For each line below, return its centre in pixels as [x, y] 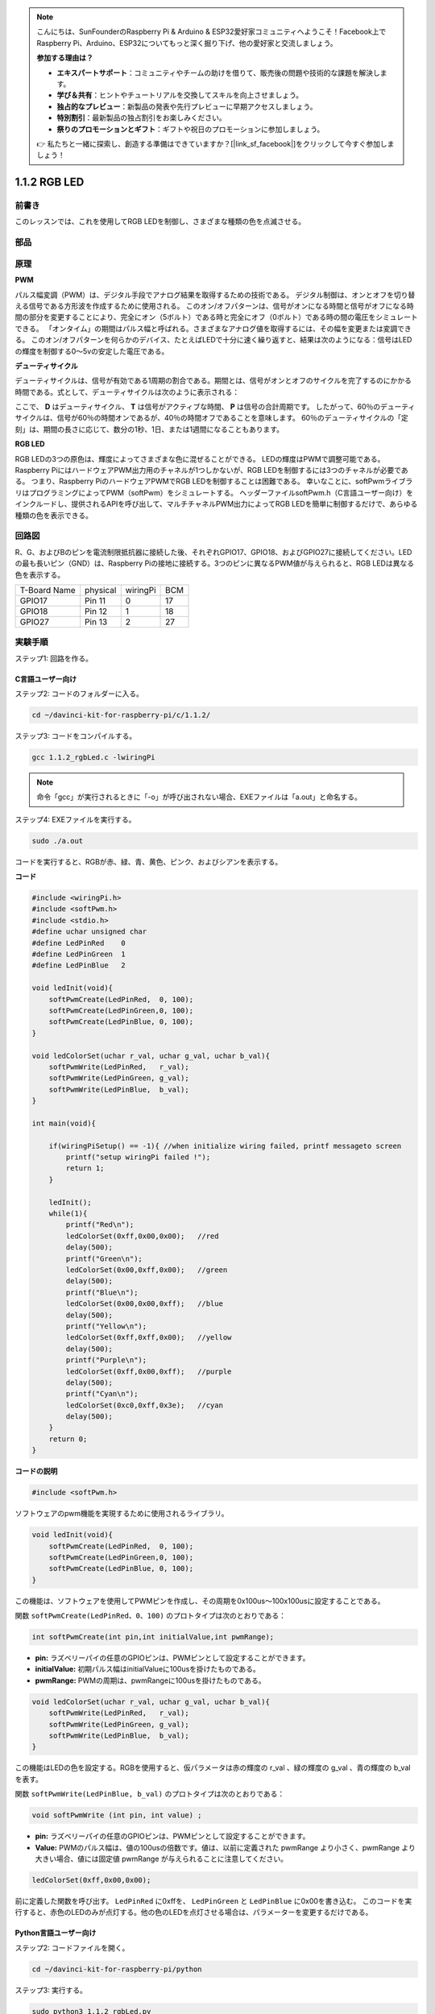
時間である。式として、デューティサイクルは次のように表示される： [127, 392]
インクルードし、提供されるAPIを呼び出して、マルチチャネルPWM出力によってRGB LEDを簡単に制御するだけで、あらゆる [216, 504]
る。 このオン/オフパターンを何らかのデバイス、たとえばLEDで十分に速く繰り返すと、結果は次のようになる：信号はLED [213, 340]
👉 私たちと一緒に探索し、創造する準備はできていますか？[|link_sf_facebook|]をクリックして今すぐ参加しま [215, 143]
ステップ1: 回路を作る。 [54, 658]
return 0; [68, 1439]
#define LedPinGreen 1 [79, 954]
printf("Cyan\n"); [102, 1394]
